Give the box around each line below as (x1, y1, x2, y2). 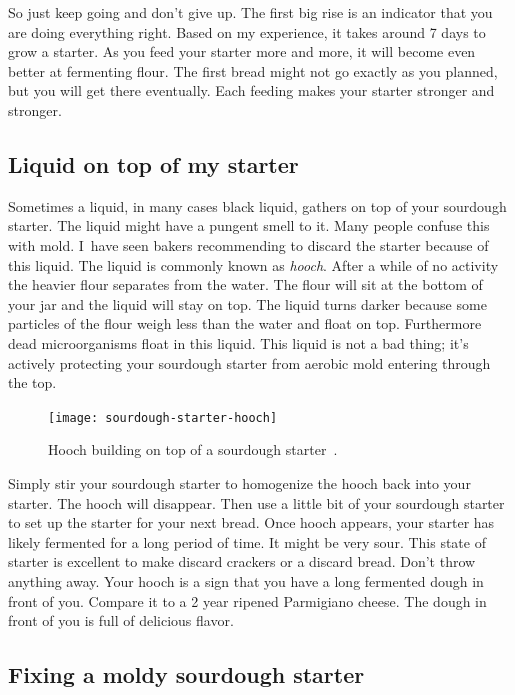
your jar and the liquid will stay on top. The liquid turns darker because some (8, 293, 487, 314)
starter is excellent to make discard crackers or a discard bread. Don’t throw (8, 551, 476, 572)
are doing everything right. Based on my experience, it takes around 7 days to (8, 21, 486, 42)
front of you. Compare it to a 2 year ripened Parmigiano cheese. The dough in (8, 590, 487, 611)
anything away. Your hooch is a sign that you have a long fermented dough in (8, 570, 484, 591)
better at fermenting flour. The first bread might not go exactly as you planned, (8, 60, 498, 81)
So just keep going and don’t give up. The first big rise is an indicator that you (8, 2, 493, 22)
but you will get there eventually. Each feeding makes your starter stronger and (8, 80, 495, 101)
